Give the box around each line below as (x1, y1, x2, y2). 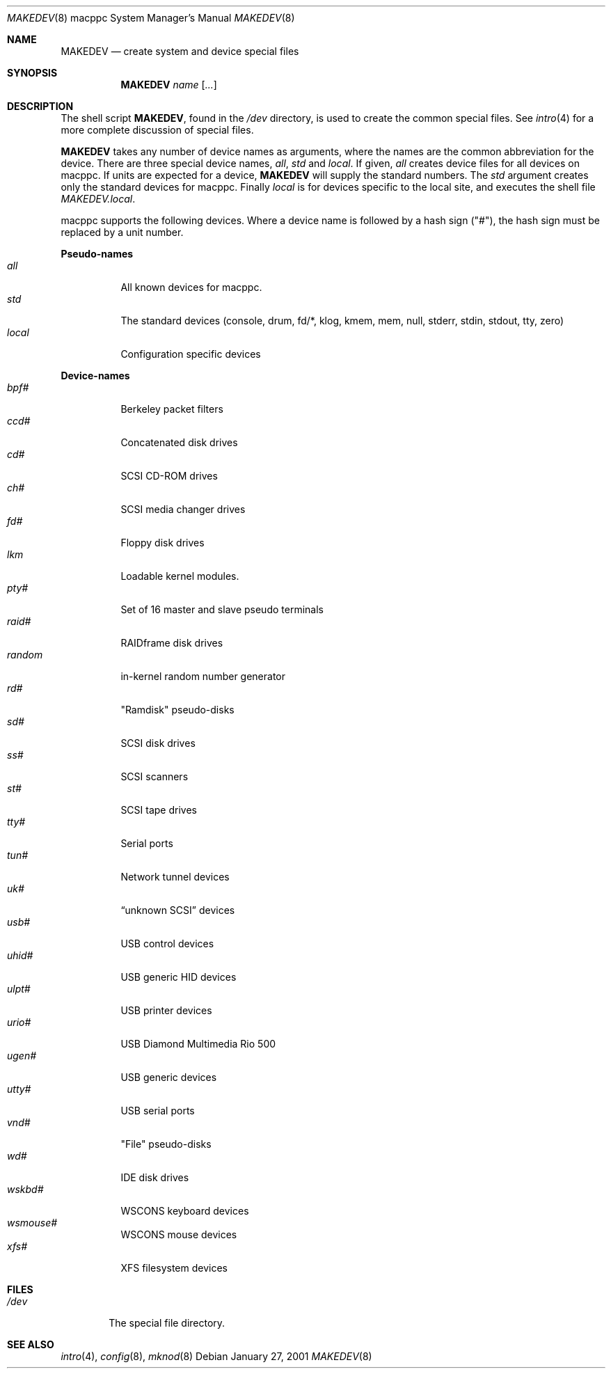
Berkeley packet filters (120, 403, 223, 415)
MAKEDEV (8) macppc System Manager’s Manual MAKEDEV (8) (7, 12, 295, 24)
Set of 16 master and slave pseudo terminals (120, 603, 324, 615)
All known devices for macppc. (120, 281, 262, 293)
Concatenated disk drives (120, 436, 238, 448)
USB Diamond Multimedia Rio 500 (120, 1038, 276, 1050)
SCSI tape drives (120, 804, 197, 816)
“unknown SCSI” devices (120, 904, 235, 916)
